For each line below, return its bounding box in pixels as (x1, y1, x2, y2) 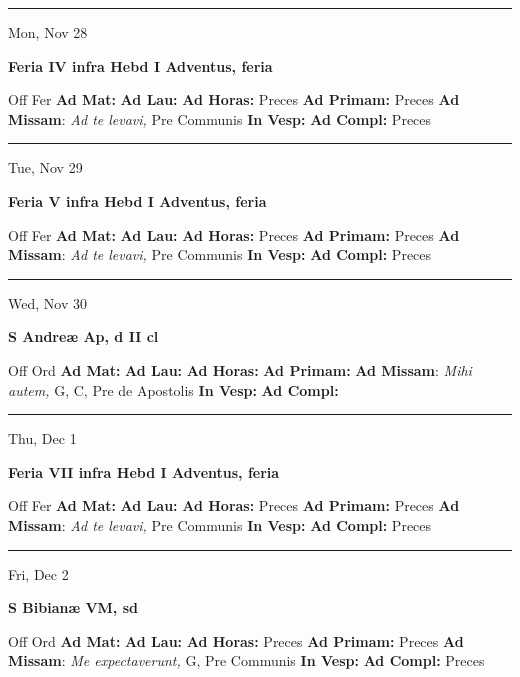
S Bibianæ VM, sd (8, 597, 139, 618)
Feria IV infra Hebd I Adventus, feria (8, 55, 273, 76)
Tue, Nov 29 (8, 157, 83, 178)
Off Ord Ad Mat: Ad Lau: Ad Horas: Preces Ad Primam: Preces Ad (8, 630, 464, 651)
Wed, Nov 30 (8, 292, 87, 313)
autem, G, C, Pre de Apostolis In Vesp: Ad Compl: (8, 379, 339, 400)
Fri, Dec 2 (8, 563, 69, 584)
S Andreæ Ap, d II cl (8, 326, 159, 347)
